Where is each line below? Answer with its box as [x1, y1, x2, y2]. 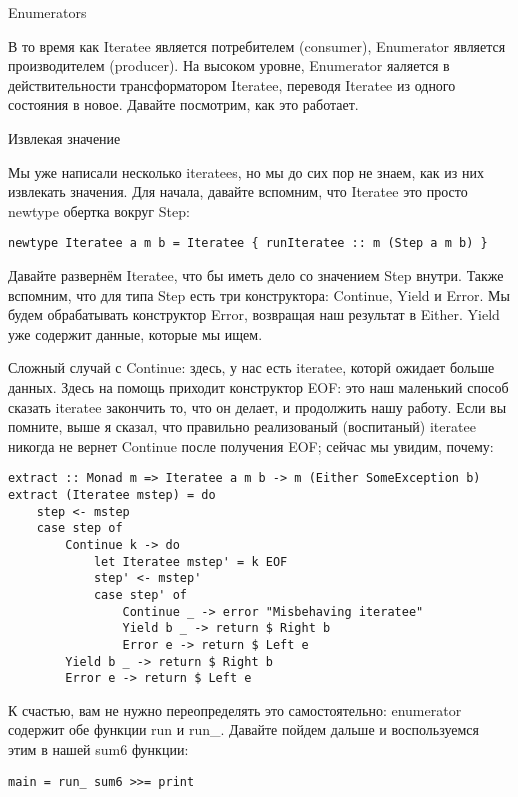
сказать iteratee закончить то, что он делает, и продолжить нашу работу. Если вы [8, 396, 507, 417]
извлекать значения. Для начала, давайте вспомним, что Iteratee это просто [8, 181, 468, 202]
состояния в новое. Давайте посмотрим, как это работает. [8, 94, 359, 115]
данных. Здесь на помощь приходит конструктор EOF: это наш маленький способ [8, 376, 509, 397]
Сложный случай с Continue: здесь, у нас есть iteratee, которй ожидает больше [8, 357, 495, 378]
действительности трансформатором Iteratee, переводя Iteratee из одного [8, 74, 456, 95]
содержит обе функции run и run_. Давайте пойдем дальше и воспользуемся [8, 719, 479, 740]
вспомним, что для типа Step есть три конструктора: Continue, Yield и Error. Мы [8, 284, 510, 305]
